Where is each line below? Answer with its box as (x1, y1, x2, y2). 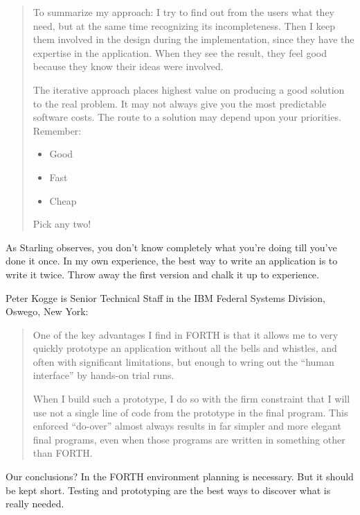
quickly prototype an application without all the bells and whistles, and (33, 341, 337, 355)
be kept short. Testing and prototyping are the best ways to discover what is (6, 482, 331, 497)
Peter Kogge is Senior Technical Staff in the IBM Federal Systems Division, (6, 290, 326, 305)
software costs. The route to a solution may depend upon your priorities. (33, 110, 341, 124)
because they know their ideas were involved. (33, 59, 224, 74)
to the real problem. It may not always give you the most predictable (33, 96, 327, 110)
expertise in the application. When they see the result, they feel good (33, 45, 327, 60)
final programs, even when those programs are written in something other (33, 432, 345, 446)
